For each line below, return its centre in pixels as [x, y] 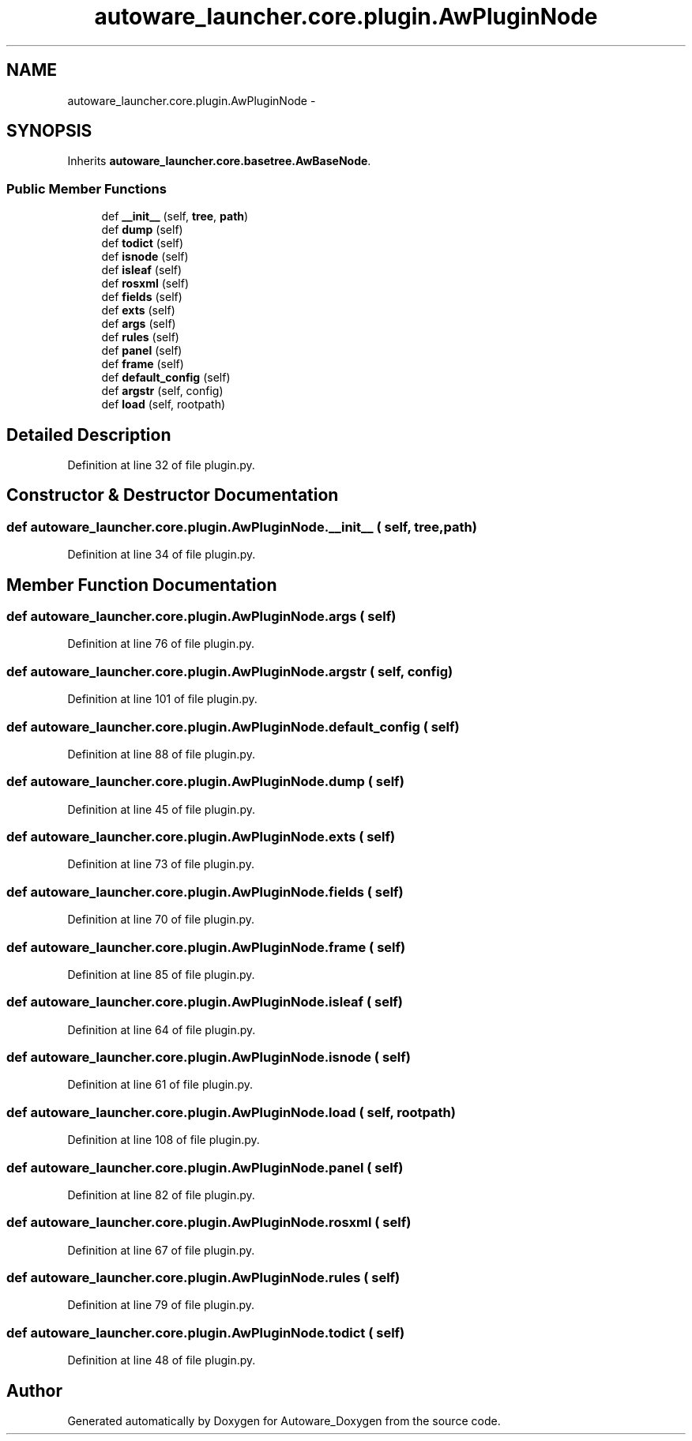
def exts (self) [138, 310]
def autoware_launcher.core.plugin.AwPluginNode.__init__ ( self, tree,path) [242, 527]
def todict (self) [143, 243]
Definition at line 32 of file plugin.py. [161, 465]
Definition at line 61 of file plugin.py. [160, 1085]
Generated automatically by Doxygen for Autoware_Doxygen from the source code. [284, 1421]
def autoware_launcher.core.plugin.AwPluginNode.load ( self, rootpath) [231, 1112]
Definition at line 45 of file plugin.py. [161, 809]
